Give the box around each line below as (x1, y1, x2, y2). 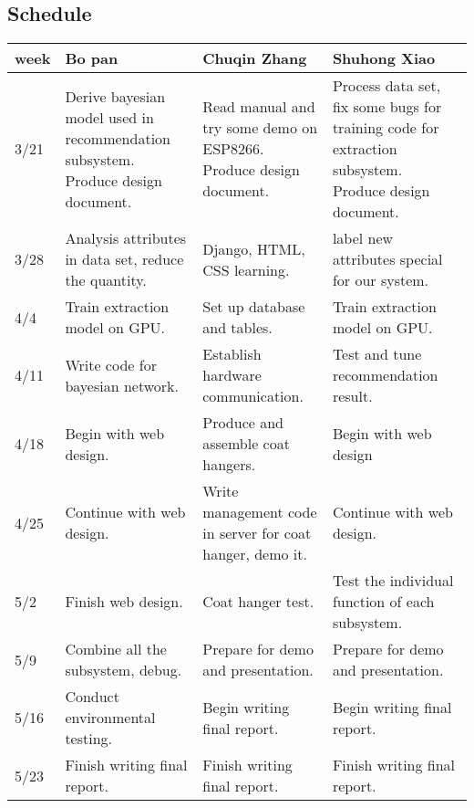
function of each (332, 591, 435, 613)
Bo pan (65, 47, 118, 69)
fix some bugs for (332, 96, 442, 118)
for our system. (332, 269, 429, 291)
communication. (202, 385, 304, 407)
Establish (202, 343, 262, 365)
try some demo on (202, 117, 318, 139)
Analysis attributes (65, 227, 187, 249)
